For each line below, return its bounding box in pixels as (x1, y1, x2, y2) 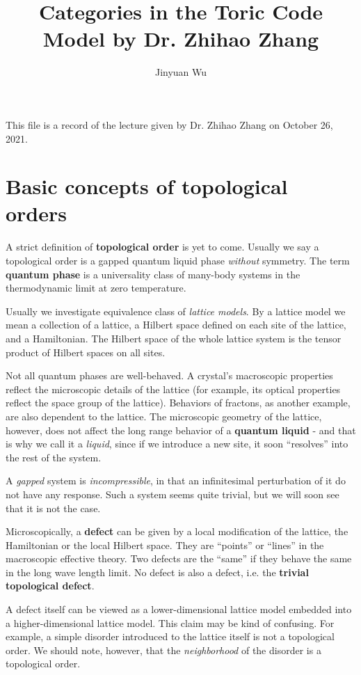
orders (6, 199, 67, 228)
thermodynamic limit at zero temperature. (6, 280, 186, 295)
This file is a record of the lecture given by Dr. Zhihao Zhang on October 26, (6, 117, 333, 132)
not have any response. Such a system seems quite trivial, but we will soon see (6, 486, 339, 501)
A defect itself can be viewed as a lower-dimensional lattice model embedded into (6, 602, 352, 617)
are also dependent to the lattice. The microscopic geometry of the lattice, (6, 408, 322, 423)
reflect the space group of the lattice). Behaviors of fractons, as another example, (6, 395, 351, 410)
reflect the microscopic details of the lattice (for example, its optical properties (6, 381, 341, 396)
